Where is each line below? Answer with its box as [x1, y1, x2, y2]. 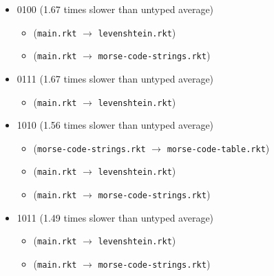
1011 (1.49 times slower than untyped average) [17, 210, 214, 224]
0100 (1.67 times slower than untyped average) [17, 2, 214, 16]
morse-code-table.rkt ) [167, 140, 270, 155]
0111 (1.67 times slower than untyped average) [17, 71, 214, 85]
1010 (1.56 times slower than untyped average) [17, 118, 214, 132]
